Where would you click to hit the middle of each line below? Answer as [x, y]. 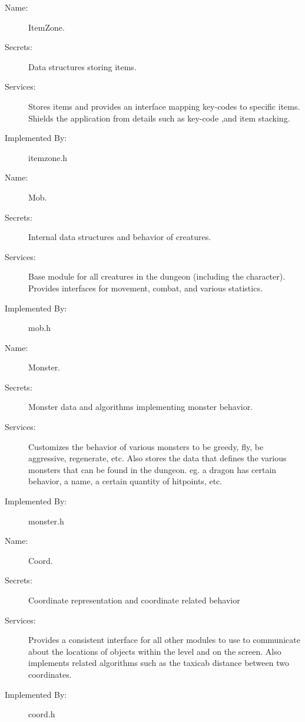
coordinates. [50, 674]
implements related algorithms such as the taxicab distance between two [159, 663]
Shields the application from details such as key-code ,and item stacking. [159, 118]
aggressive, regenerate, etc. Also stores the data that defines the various [158, 458]
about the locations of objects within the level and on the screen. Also [155, 651]
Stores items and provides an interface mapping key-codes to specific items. [164, 106]
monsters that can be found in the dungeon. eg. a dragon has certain [152, 469]
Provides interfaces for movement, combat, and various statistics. [145, 288]
